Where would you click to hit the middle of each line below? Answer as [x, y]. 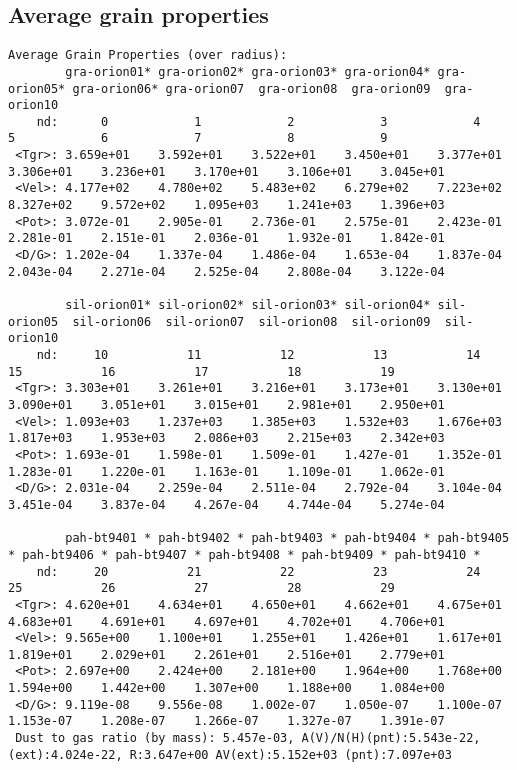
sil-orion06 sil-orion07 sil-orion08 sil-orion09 [251, 321]
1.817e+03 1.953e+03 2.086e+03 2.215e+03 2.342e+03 [226, 438]
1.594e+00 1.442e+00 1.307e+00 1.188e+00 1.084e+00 [226, 688]
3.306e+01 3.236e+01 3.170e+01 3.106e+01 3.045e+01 [226, 171]
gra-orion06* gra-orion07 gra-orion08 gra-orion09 [251, 88]
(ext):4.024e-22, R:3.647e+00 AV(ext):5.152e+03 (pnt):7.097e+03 [230, 754]
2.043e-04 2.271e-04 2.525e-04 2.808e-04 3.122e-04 [226, 271]
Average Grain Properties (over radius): [148, 55]
